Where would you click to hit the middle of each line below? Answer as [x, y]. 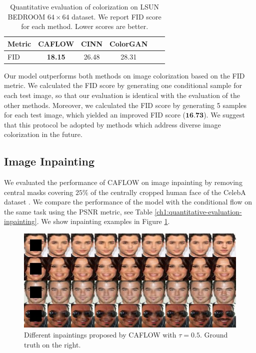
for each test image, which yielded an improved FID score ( [95, 115]
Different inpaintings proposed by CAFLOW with [100, 335]
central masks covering [39, 192]
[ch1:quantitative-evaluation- [198, 211]
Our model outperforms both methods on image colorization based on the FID [124, 75]
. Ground [214, 335]
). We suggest [224, 115]
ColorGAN [129, 43]
